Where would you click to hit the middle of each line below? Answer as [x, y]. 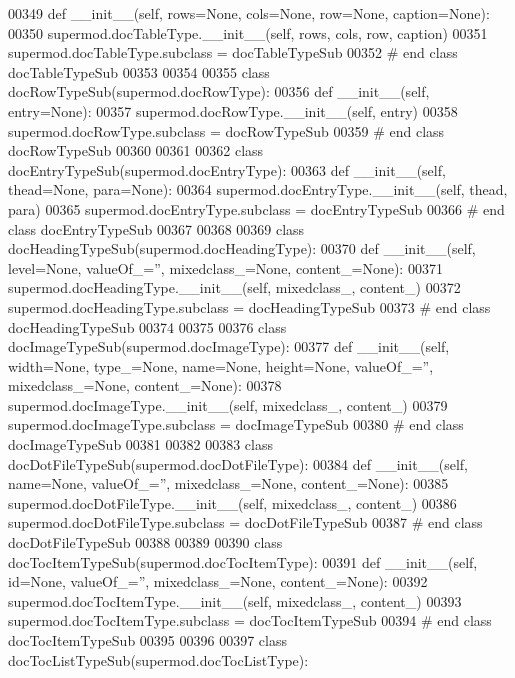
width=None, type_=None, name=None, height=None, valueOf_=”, [221, 365]
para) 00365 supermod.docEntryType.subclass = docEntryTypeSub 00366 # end [256, 208]
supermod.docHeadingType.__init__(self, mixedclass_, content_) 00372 [234, 287]
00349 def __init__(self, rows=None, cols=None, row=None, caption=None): [249, 13]
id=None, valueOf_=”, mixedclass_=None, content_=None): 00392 [218, 581]
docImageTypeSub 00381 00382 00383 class [140, 444]
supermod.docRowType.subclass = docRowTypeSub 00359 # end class [226, 130]
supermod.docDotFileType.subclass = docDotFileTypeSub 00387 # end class [245, 522]
